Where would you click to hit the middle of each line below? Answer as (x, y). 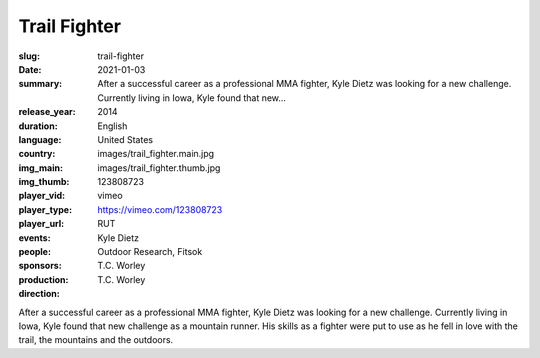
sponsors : (40, 266)
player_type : (45, 209)
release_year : (47, 112)
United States (125, 139)
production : (43, 279)
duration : (38, 126)
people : (35, 252)
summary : (40, 84)
